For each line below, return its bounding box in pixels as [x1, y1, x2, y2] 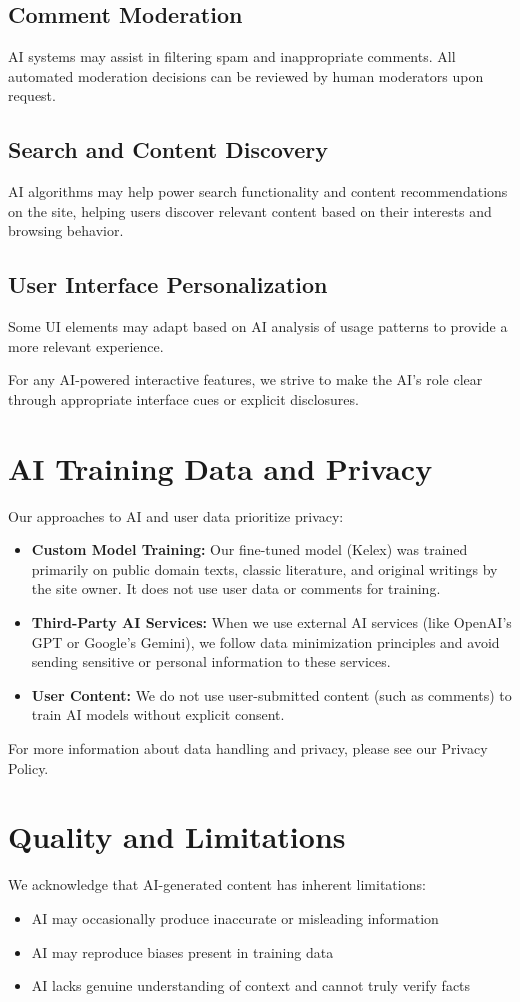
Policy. [8, 757, 49, 778]
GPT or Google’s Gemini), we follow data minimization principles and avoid [31, 631, 500, 652]
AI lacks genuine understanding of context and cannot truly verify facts [31, 975, 471, 996]
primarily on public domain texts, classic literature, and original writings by [31, 558, 498, 579]
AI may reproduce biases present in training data [31, 941, 334, 962]
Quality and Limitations [8, 816, 346, 857]
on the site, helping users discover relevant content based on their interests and [8, 200, 492, 221]
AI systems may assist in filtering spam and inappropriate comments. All [8, 46, 456, 67]
